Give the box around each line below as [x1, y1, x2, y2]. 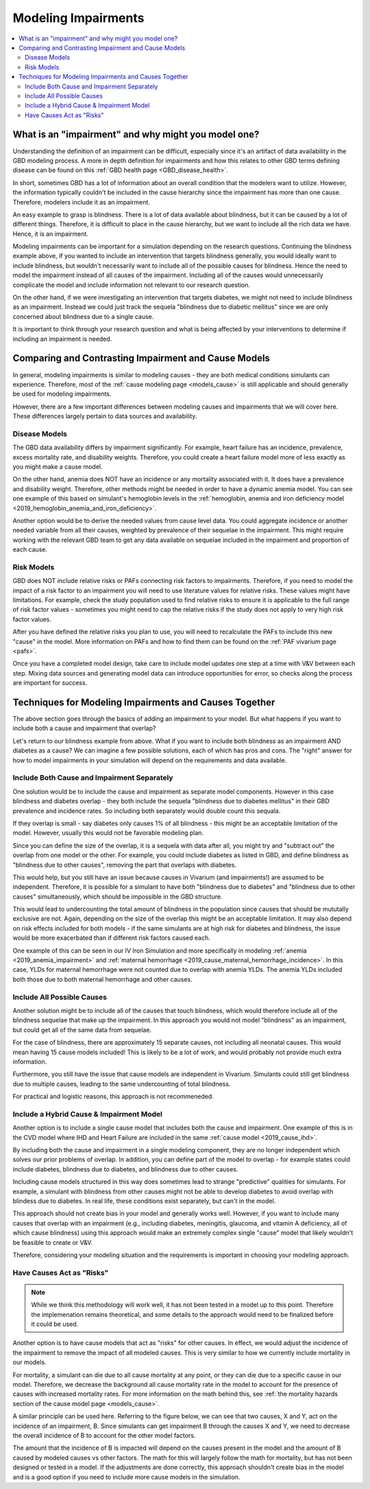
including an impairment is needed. [12, 335, 112, 343]
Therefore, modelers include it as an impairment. [12, 198, 151, 206]
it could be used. [31, 1320, 79, 1329]
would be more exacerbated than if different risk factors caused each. [12, 933, 210, 942]
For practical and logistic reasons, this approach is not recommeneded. [12, 1093, 214, 1101]
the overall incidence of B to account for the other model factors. [12, 1431, 196, 1440]
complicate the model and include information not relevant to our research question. [12, 281, 250, 289]
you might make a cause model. [12, 463, 103, 470]
